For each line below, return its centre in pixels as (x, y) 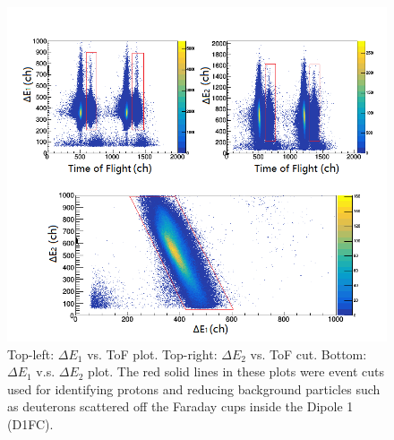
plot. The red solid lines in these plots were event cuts (236, 371)
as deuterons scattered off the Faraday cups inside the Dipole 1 (180, 406)
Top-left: (31, 354)
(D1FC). (30, 424)
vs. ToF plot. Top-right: (152, 354)
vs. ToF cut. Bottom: (308, 354)
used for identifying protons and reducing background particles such (194, 388)
